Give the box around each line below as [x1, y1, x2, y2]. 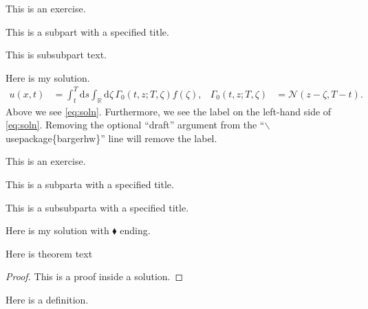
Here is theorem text [6, 246, 93, 260]
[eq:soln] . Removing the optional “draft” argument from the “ [6, 117, 265, 132]
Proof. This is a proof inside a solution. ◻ [6, 269, 184, 284]
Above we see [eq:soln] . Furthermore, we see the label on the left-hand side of [6, 104, 332, 118]
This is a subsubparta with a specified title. [6, 200, 189, 214]
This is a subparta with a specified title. [6, 177, 174, 192]
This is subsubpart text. [6, 47, 107, 62]
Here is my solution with [6, 223, 109, 238]
